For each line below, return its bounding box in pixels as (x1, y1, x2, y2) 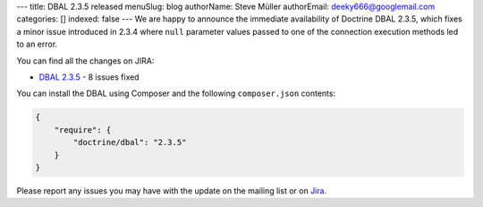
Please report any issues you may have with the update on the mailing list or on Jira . (16, 185, 326, 196)
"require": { (54, 125, 112, 134)
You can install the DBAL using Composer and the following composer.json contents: (16, 88, 335, 99)
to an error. (16, 39, 58, 49)
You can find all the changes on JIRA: (16, 55, 155, 66)
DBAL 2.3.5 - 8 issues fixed (38, 72, 140, 82)
